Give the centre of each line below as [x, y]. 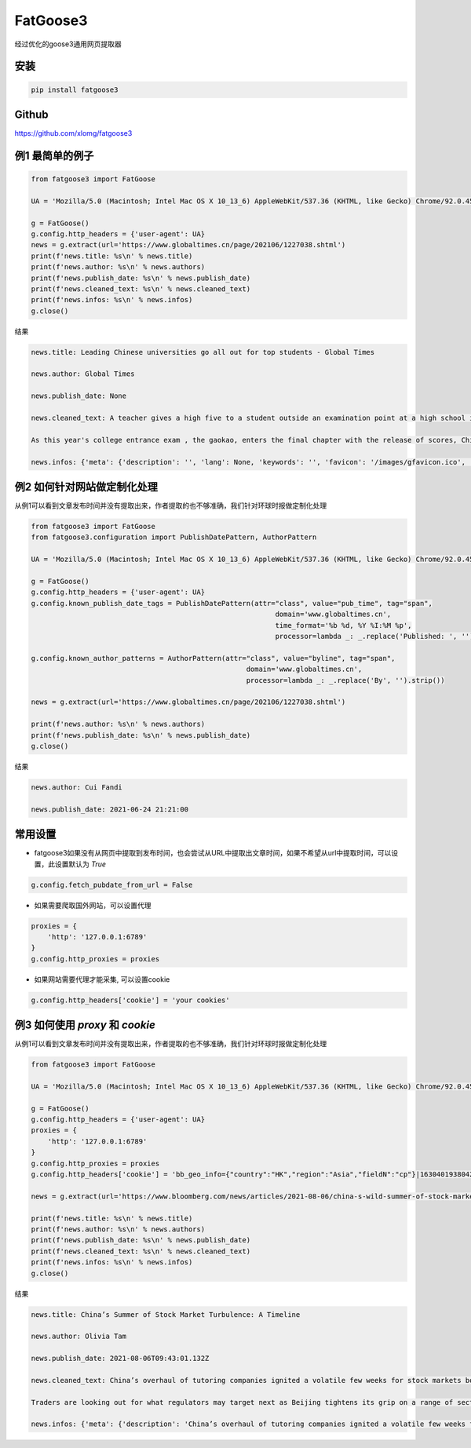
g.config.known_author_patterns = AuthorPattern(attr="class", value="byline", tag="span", [213, 658]
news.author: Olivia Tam [79, 1337]
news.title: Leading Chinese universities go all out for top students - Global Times [203, 352]
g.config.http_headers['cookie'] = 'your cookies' [131, 1000]
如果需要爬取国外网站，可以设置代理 [93, 905]
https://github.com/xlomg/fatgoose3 [73, 133]
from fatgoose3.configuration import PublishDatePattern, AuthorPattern [174, 537]
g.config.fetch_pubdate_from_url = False [112, 884]
